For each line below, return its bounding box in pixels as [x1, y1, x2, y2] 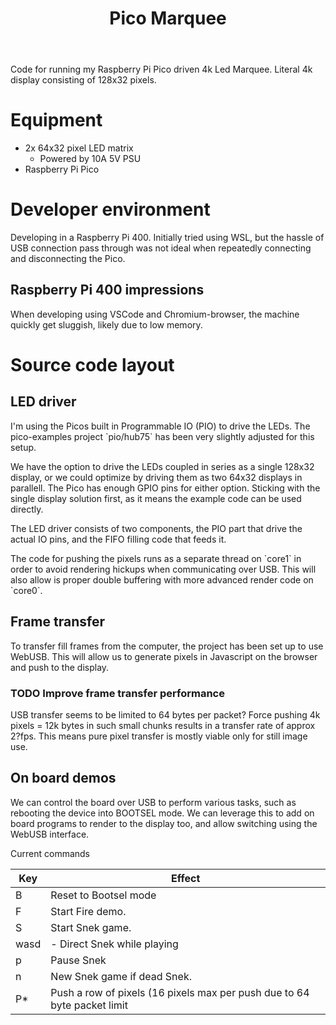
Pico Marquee [109, 7, 227, 30]
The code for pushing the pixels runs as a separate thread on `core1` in [10, 552, 302, 564]
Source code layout [10, 354, 175, 377]
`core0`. [10, 584, 43, 596]
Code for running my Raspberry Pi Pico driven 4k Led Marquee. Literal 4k [10, 63, 313, 76]
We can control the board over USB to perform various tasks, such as [10, 796, 297, 808]
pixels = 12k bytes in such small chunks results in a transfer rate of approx [10, 719, 316, 731]
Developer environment [10, 198, 211, 221]
